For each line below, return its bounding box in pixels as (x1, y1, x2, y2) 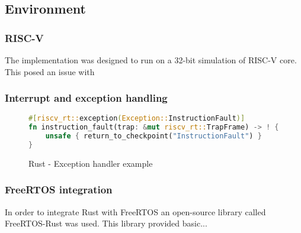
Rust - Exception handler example (28, 157, 153, 169)
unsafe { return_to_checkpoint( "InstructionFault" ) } (45, 132, 262, 141)
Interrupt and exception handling (5, 90, 168, 105)
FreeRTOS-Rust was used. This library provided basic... (5, 217, 207, 229)
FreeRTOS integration (5, 182, 113, 197)
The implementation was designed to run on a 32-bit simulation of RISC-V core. (5, 54, 297, 66)
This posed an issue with (5, 65, 95, 77)
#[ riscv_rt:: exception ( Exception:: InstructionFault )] (28, 114, 245, 123)
